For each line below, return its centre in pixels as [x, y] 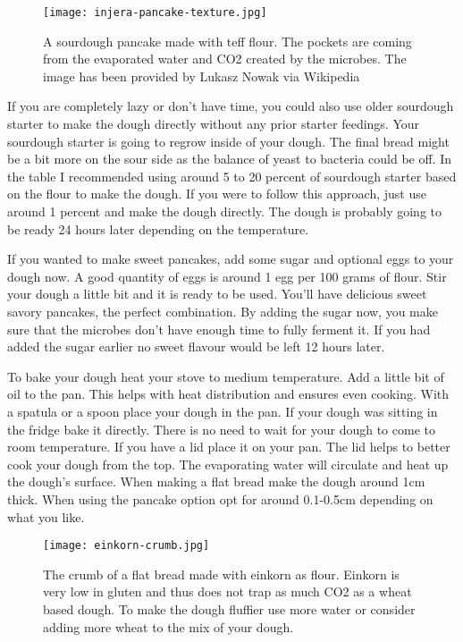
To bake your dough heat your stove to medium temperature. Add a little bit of [226, 376]
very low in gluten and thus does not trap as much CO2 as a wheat [227, 591]
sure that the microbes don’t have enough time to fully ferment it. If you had [219, 329]
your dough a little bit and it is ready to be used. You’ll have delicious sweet [217, 294]
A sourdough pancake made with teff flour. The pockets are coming [227, 41]
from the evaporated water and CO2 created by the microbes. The [225, 59]
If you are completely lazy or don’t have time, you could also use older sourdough [231, 106]
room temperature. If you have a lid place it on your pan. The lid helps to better [229, 447]
